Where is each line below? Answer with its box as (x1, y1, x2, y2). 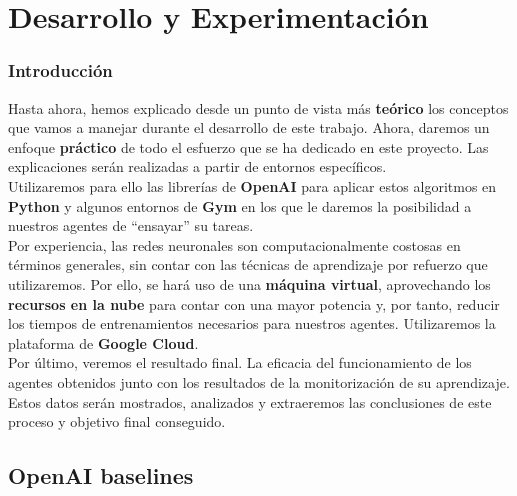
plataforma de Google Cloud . (8, 332, 199, 353)
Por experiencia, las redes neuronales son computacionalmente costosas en (8, 234, 461, 255)
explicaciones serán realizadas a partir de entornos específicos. (8, 156, 387, 177)
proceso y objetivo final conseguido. (8, 411, 226, 432)
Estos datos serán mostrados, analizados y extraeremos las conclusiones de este (8, 391, 492, 412)
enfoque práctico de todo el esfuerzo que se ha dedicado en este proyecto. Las (8, 136, 489, 157)
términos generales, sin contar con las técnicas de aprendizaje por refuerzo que (8, 254, 488, 275)
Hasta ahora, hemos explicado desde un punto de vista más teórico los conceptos (8, 97, 509, 118)
